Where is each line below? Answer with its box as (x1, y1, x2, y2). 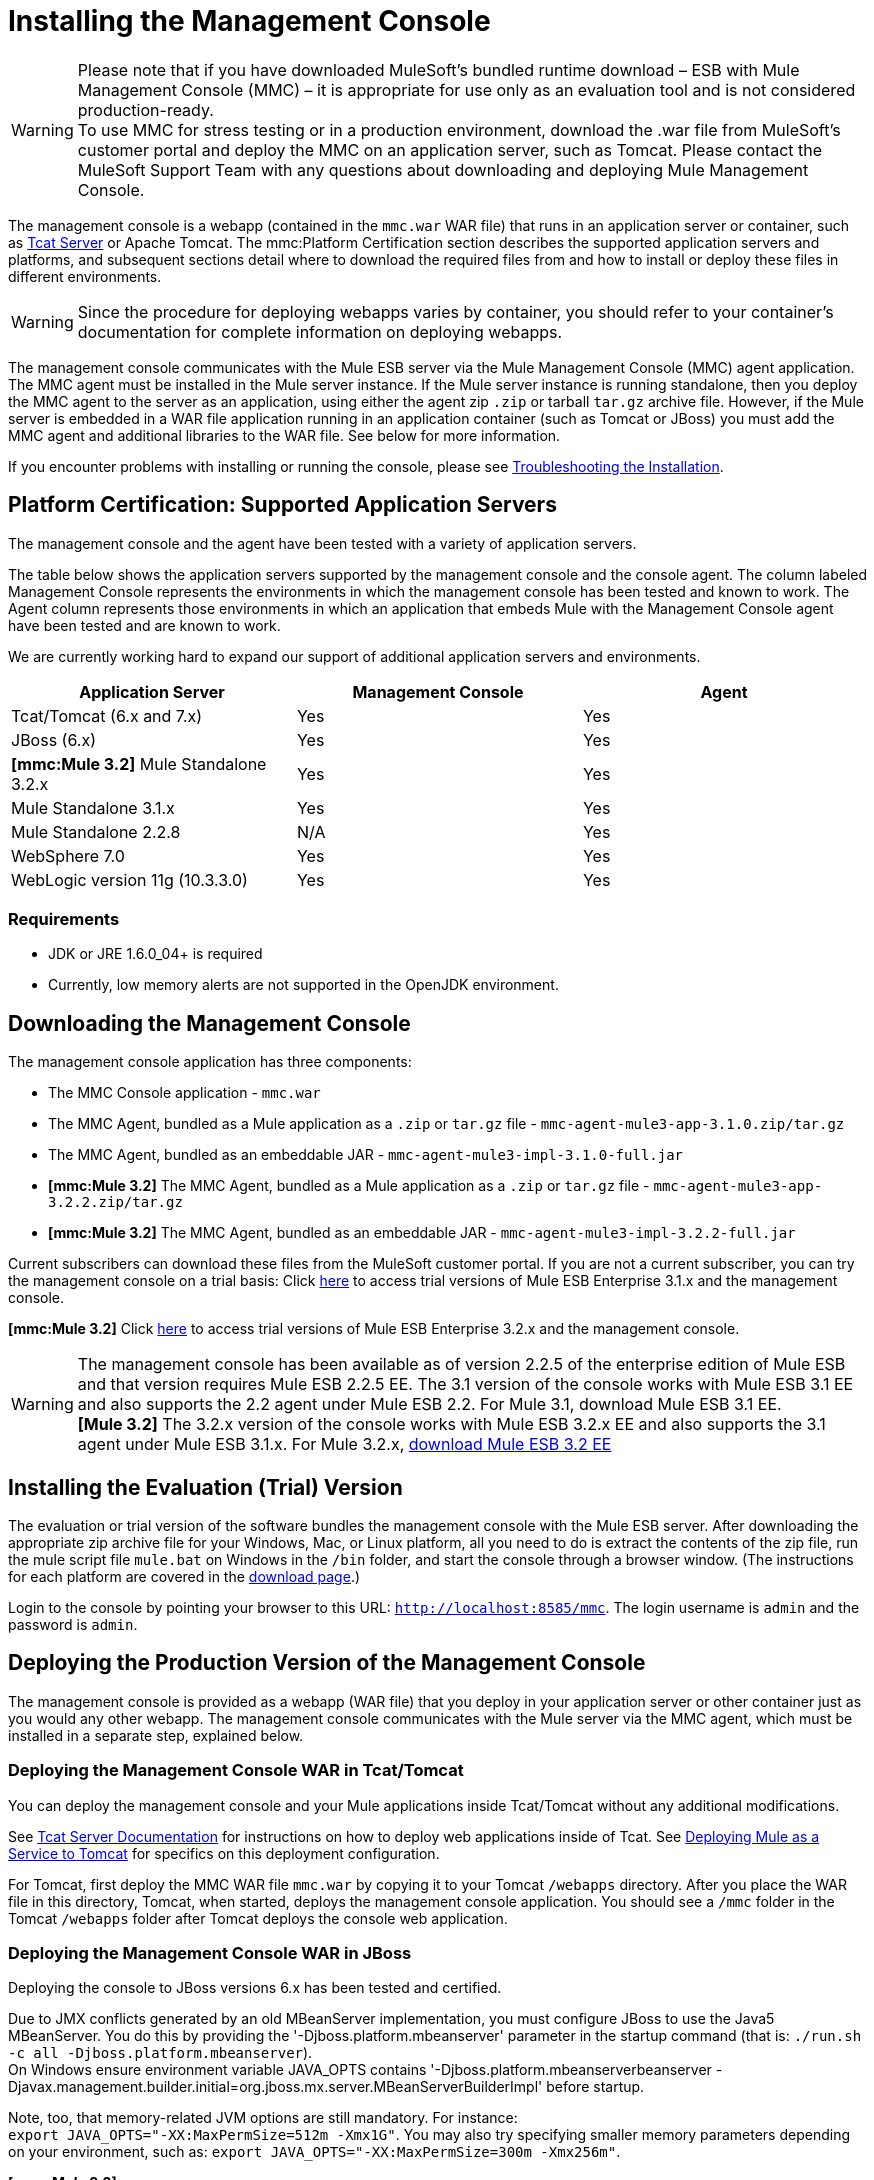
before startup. (546, 2078, 645, 2096)
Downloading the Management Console (8, 1010, 411, 1036)
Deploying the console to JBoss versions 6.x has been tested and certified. (8, 1979, 502, 1997)
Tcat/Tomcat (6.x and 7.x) (11, 705, 203, 726)
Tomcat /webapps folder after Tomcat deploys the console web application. (8, 1909, 508, 1927)
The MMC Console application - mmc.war (48, 1084, 321, 1102)
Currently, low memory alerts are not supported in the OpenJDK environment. (48, 976, 559, 994)
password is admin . (8, 1616, 138, 1634)
